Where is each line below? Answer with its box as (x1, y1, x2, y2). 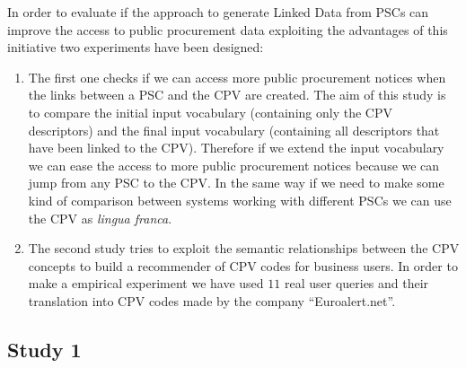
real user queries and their (284, 274, 429, 293)
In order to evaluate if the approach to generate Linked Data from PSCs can (7, 3, 429, 21)
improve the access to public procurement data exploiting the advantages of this (7, 20, 448, 39)
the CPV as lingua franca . (28, 208, 172, 227)
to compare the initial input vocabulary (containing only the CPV (28, 102, 392, 121)
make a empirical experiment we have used (28, 274, 264, 293)
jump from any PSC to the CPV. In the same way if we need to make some (28, 173, 444, 192)
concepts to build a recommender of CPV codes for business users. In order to (28, 256, 458, 275)
